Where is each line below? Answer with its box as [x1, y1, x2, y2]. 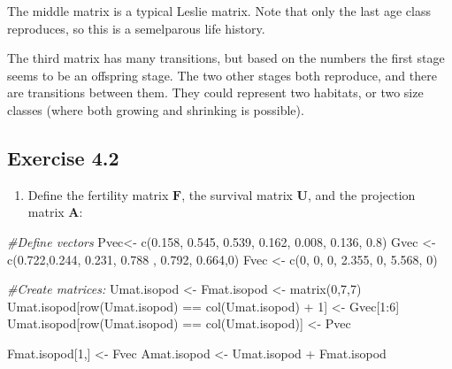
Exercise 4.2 [7, 143, 119, 171]
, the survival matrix [181, 185, 293, 204]
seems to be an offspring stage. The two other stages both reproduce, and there [7, 65, 437, 84]
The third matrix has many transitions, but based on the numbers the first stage [7, 49, 445, 67]
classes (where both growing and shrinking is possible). [7, 100, 304, 119]
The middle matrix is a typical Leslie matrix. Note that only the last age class [7, 2, 431, 19]
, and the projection [308, 185, 416, 204]
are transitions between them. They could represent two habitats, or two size [7, 83, 424, 102]
